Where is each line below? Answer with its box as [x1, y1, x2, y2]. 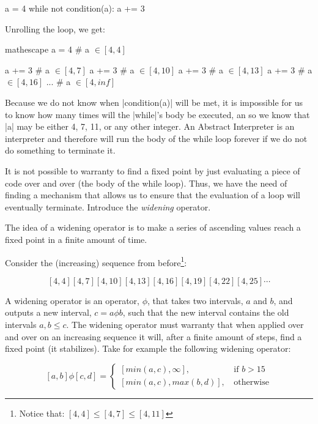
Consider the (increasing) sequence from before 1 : [5, 254, 187, 269]
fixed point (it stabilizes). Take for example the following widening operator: [5, 342, 291, 355]
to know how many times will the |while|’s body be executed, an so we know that [5, 108, 310, 121]
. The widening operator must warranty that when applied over [66, 318, 304, 330]
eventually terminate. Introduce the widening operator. [5, 200, 211, 213]
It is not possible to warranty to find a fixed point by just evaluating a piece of [5, 164, 300, 177]
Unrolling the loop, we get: [5, 22, 105, 35]
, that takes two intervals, [147, 294, 243, 307]
